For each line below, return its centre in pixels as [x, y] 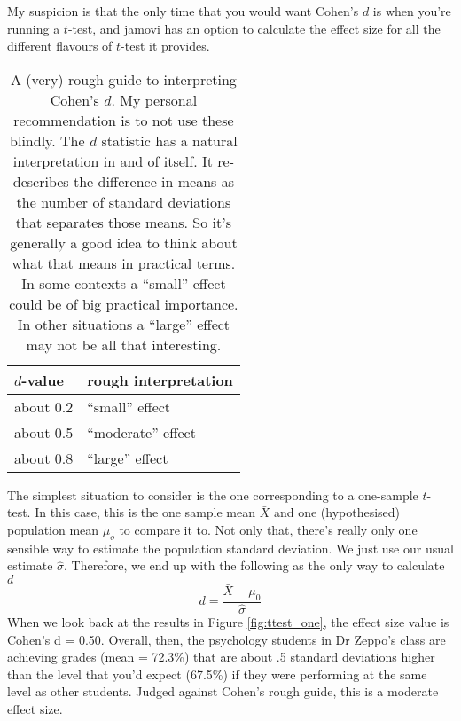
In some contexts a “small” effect [124, 283]
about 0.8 [44, 458]
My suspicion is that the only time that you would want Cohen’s [183, 11]
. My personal [154, 99]
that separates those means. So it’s [123, 222]
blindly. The [47, 140]
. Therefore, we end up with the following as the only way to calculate [254, 565]
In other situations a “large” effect [124, 324]
